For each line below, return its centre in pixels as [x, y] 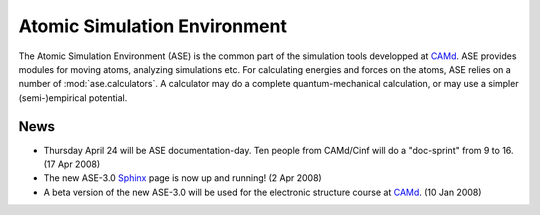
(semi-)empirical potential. [73, 97]
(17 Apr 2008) [72, 164]
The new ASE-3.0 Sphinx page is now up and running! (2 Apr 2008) [182, 178]
